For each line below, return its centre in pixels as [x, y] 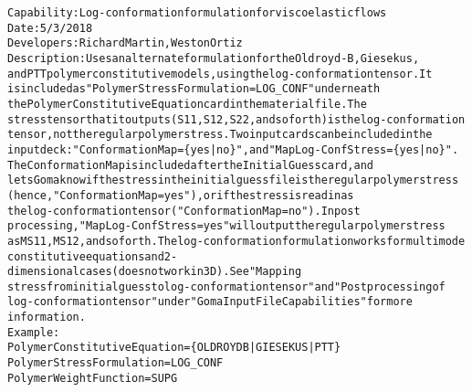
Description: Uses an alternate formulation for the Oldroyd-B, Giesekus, [214, 58]
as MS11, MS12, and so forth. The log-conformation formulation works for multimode [236, 241]
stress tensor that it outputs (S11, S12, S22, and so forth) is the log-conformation [236, 119]
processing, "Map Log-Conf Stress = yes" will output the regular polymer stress [226, 226]
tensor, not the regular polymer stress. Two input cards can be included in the [220, 135]
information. [47, 318]
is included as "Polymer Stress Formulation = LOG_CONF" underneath [194, 89]
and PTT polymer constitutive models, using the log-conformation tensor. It [220, 74]
